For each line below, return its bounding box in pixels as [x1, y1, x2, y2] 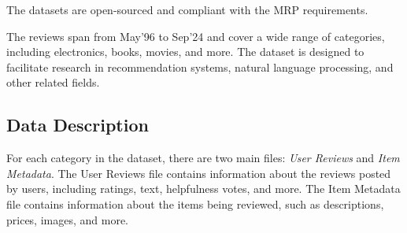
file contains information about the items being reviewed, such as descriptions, [6, 195, 384, 212]
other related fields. [6, 74, 100, 91]
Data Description [6, 113, 149, 137]
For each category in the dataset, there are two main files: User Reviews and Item [6, 150, 400, 166]
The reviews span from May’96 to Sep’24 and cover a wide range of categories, [6, 28, 385, 44]
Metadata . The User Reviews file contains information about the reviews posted [6, 165, 391, 181]
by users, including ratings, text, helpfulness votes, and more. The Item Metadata [6, 180, 401, 197]
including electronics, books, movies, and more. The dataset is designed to [6, 43, 364, 60]
